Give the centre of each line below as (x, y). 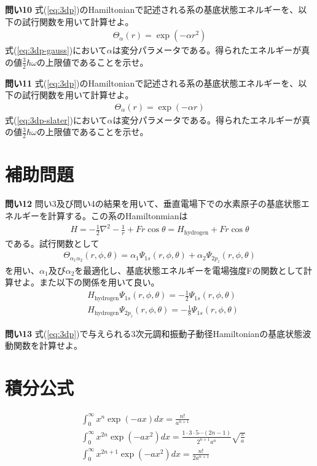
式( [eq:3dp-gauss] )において (56, 50)
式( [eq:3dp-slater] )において (56, 119)
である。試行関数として (52, 243)
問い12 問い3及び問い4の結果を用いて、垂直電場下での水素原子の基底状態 (153, 204)
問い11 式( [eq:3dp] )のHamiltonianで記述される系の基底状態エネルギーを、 (152, 83)
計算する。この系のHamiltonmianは (118, 216)
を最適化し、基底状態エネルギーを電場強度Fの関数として (189, 270)
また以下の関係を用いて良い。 (99, 282)
